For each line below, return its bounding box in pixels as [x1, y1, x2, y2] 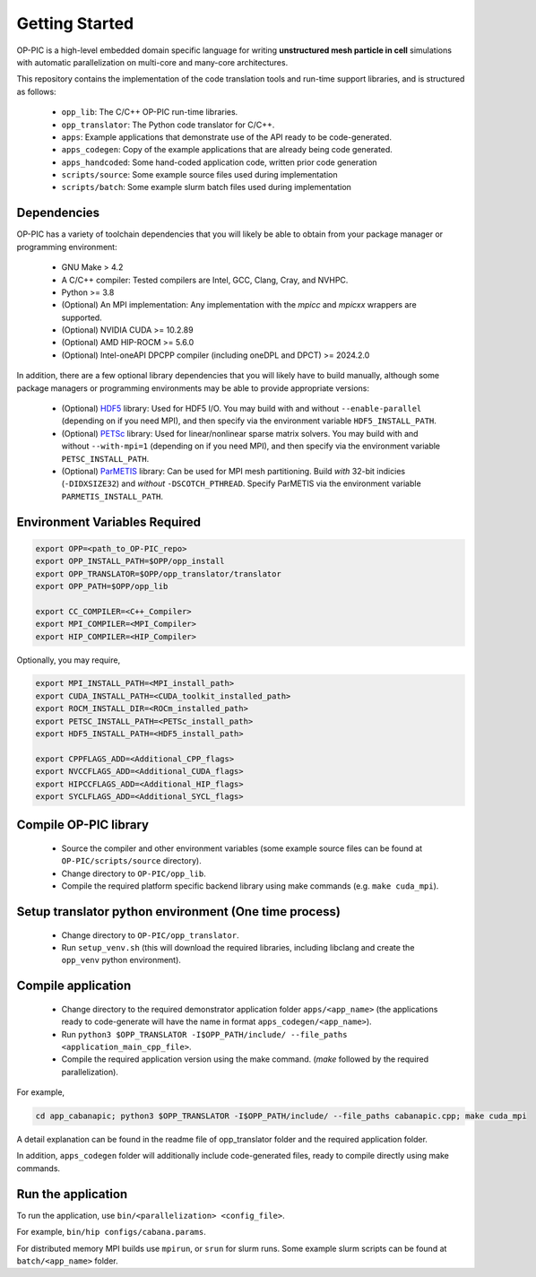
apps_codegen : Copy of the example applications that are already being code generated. [61, 144, 393, 155]
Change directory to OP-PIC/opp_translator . [61, 929, 239, 941]
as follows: [16, 86, 57, 97]
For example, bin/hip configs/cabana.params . [16, 1227, 206, 1238]
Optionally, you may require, [16, 655, 121, 665]
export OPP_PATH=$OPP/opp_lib [35, 581, 169, 591]
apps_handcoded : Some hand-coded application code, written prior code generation [61, 157, 377, 168]
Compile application [16, 978, 132, 994]
